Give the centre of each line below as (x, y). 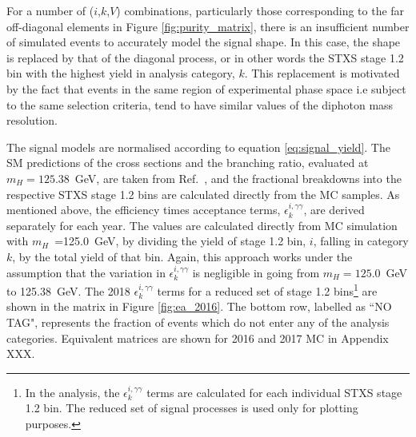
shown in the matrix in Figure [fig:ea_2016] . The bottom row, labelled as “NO (199, 306)
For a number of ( (50, 10)
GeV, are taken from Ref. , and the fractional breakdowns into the (238, 178)
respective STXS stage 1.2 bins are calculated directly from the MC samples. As (203, 194)
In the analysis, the (72, 392)
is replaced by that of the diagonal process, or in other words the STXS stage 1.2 (205, 57)
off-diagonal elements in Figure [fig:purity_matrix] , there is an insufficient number (208, 26)
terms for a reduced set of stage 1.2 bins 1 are (267, 290)
